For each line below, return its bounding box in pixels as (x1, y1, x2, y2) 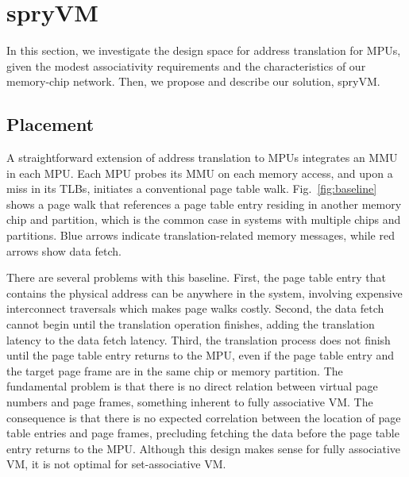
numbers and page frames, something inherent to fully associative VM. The (6, 394, 373, 410)
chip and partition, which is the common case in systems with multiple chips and (6, 211, 401, 228)
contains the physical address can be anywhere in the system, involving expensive (6, 284, 403, 301)
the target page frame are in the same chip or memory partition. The (6, 362, 343, 379)
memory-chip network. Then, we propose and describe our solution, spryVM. (6, 73, 380, 90)
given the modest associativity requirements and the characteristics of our (6, 57, 366, 74)
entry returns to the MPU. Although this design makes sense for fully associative (6, 440, 401, 456)
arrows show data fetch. (6, 242, 122, 259)
